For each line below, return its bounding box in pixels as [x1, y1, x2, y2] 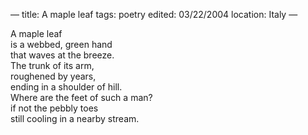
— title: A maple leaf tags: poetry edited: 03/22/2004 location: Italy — [10, 9, 298, 20]
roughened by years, [10, 70, 97, 82]
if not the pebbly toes [10, 102, 99, 114]
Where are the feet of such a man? [10, 92, 153, 103]
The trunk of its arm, [10, 60, 95, 71]
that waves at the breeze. [10, 49, 115, 61]
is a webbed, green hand [10, 39, 113, 50]
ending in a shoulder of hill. [10, 81, 123, 93]
